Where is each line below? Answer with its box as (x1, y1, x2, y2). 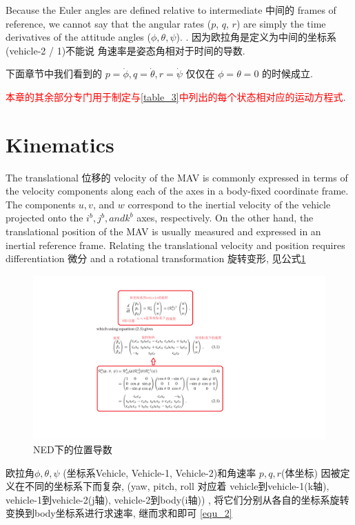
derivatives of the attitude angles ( (6, 30, 151, 44)
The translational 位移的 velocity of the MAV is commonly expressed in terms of (6, 170, 348, 184)
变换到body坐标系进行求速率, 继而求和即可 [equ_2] (6, 506, 232, 520)
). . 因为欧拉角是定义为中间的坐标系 (176, 30, 337, 44)
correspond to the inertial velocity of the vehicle (128, 197, 331, 211)
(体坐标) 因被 (281, 465, 341, 479)
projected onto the (6, 210, 83, 225)
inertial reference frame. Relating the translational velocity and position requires (6, 237, 345, 252)
